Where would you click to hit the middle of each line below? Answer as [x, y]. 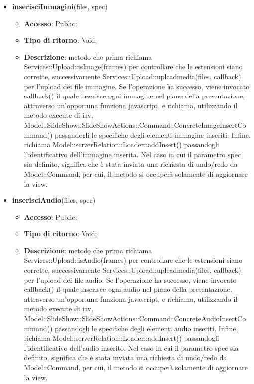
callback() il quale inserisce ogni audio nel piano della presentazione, [128, 289]
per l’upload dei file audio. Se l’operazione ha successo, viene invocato [130, 279]
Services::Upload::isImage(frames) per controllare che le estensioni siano [133, 66]
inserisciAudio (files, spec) [54, 200]
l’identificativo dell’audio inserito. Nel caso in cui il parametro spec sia [131, 347]
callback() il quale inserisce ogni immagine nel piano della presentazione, [134, 96]
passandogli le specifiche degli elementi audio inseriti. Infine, [146, 328]
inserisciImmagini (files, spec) [60, 6]
